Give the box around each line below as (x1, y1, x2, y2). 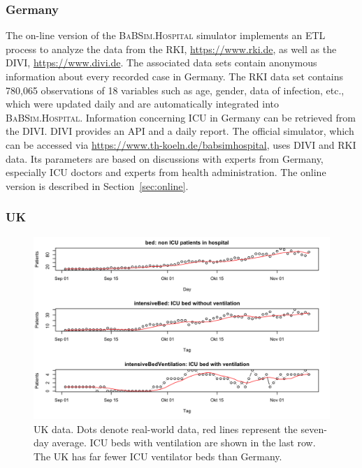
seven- (301, 421, 327, 436)
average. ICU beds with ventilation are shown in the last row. (52, 435, 316, 450)
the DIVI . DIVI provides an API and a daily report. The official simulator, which (6, 124, 354, 138)
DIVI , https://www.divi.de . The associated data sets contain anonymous (6, 55, 317, 70)
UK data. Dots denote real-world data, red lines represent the (34, 421, 298, 436)
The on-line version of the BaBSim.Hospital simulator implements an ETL (6, 28, 326, 43)
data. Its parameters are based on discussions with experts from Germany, (6, 151, 324, 166)
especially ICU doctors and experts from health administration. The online (6, 165, 326, 180)
